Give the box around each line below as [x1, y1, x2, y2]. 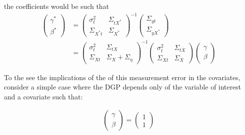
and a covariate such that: [4, 91, 83, 101]
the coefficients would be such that [4, 1, 109, 11]
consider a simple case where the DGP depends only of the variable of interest [4, 82, 241, 92]
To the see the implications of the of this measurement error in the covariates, [4, 72, 241, 82]
